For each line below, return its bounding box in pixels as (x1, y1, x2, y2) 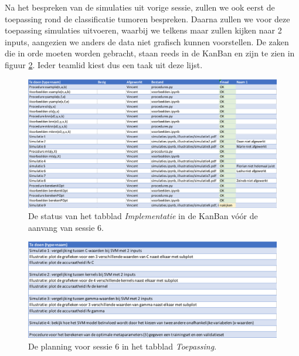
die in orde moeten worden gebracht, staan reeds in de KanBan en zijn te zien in (5, 47, 295, 59)
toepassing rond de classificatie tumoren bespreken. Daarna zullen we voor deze (5, 12, 290, 25)
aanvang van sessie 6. (28, 221, 104, 233)
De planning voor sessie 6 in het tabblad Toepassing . (28, 340, 217, 352)
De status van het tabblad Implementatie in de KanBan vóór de (28, 210, 258, 222)
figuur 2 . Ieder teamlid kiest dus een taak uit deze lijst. (5, 58, 203, 70)
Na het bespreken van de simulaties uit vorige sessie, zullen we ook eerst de (5, 1, 275, 13)
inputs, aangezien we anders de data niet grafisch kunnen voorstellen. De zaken (5, 35, 289, 48)
